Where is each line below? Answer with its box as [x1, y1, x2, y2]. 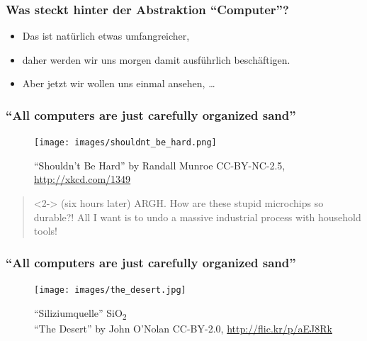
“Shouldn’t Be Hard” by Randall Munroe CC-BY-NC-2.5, [34, 157, 286, 172]
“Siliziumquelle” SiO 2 [34, 305, 127, 322]
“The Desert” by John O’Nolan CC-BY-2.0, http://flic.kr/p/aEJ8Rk [34, 320, 332, 335]
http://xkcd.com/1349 [34, 172, 131, 186]
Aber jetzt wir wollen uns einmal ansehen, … [22, 76, 215, 91]
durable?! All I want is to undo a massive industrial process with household [33, 209, 361, 224]
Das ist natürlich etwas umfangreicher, [22, 28, 190, 43]
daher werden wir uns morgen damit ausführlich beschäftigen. [22, 52, 290, 67]
